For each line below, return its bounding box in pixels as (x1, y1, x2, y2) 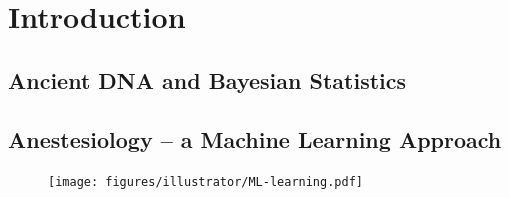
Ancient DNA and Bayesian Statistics (8, 64, 407, 95)
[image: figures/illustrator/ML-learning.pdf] (48, 175, 363, 190)
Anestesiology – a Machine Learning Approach (8, 123, 502, 154)
